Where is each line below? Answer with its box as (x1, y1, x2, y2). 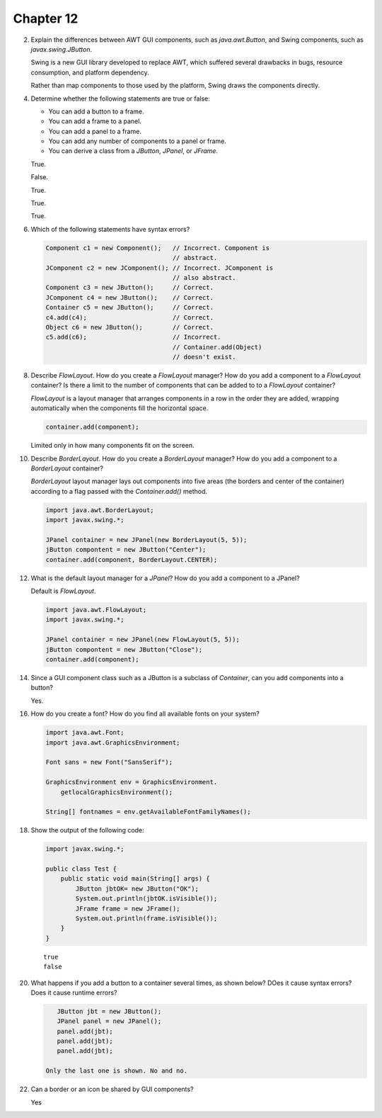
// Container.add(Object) (172, 343, 262, 351)
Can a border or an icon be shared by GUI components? (30, 1085, 194, 1094)
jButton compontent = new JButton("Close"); (45, 645, 203, 653)
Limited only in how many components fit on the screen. (30, 441, 195, 450)
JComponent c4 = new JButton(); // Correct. (45, 293, 214, 301)
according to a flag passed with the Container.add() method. (30, 487, 208, 495)
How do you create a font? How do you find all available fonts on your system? (30, 709, 260, 718)
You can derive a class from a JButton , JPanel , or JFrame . (48, 147, 219, 155)
